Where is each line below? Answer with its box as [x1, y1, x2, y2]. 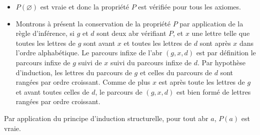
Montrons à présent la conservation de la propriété [15, 18, 170, 28]
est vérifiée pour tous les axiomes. [138, 1, 241, 11]
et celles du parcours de [139, 67, 212, 77]
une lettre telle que [191, 28, 250, 38]
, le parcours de [95, 86, 142, 97]
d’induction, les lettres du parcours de [15, 67, 132, 77]
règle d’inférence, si [15, 28, 75, 38]
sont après [199, 37, 231, 48]
